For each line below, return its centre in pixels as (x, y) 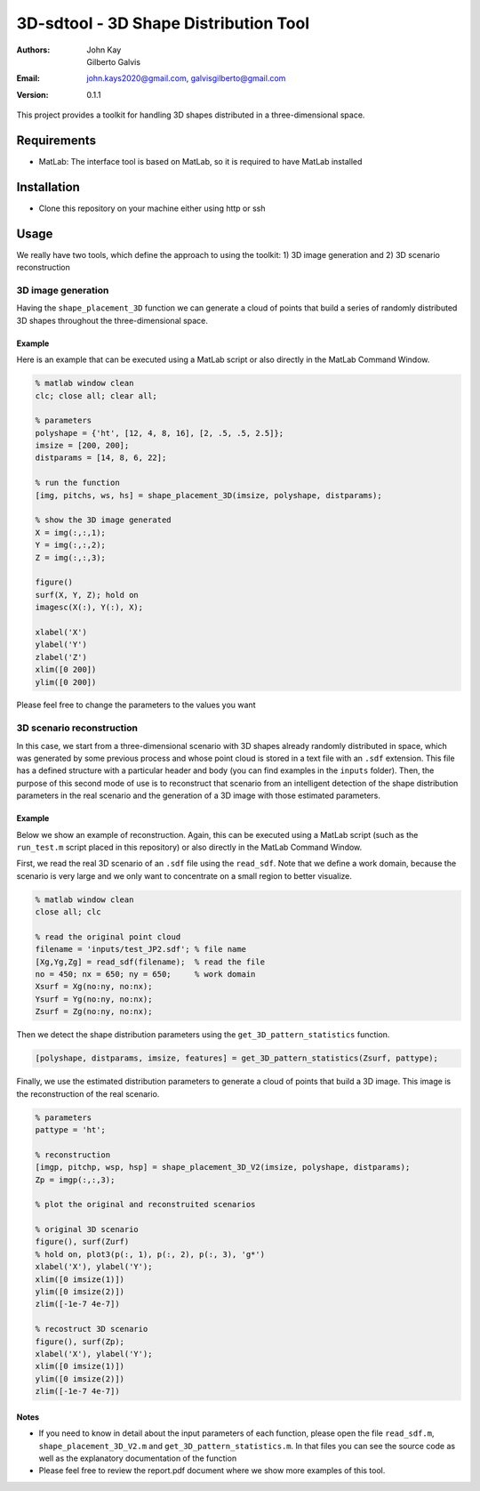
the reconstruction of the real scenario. (88, 1093)
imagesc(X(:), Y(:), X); (89, 608)
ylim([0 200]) (66, 682)
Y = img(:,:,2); (71, 545)
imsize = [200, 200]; (82, 446)
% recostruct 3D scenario (92, 1329)
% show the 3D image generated (104, 520)
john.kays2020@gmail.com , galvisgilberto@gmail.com (186, 78)
